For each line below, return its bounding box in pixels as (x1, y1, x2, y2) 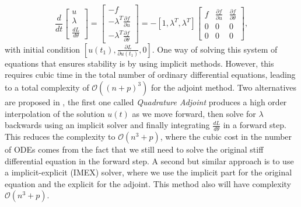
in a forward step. (223, 119, 286, 131)
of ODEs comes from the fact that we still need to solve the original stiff (5, 143, 264, 155)
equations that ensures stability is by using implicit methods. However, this (5, 57, 274, 69)
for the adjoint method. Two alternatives (150, 81, 297, 93)
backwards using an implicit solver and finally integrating (5, 119, 210, 131)
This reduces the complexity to (5, 130, 116, 142)
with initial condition (5, 43, 80, 55)
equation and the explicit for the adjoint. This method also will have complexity (5, 177, 291, 189)
